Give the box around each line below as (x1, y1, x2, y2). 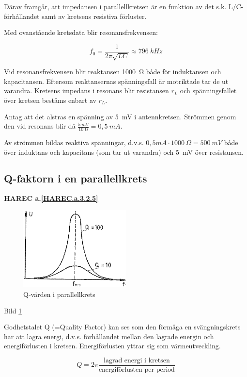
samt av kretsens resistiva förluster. (42, 11, 147, 21)
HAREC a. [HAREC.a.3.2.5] (4, 193, 98, 203)
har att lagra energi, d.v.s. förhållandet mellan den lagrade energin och (4, 331, 214, 341)
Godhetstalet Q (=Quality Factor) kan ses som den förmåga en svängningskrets (4, 322, 241, 332)
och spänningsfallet (180, 85, 237, 96)
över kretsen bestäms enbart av (4, 95, 96, 105)
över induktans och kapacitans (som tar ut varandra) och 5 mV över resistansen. (4, 147, 244, 157)
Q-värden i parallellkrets (23, 289, 95, 299)
